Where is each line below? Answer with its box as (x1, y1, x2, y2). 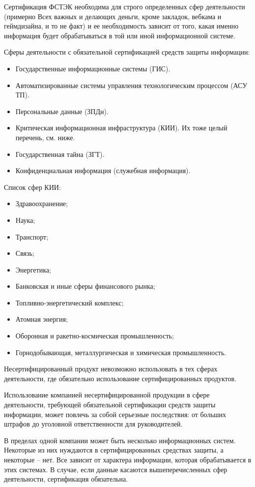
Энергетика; (15, 264, 51, 274)
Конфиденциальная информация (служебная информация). (15, 165, 191, 176)
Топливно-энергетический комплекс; (15, 297, 124, 307)
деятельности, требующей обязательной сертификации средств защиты (4, 399, 216, 410)
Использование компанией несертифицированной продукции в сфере (4, 390, 210, 400)
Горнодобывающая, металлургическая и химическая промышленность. (15, 347, 227, 357)
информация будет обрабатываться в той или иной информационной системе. (4, 30, 235, 40)
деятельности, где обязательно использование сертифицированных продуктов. (4, 373, 237, 383)
